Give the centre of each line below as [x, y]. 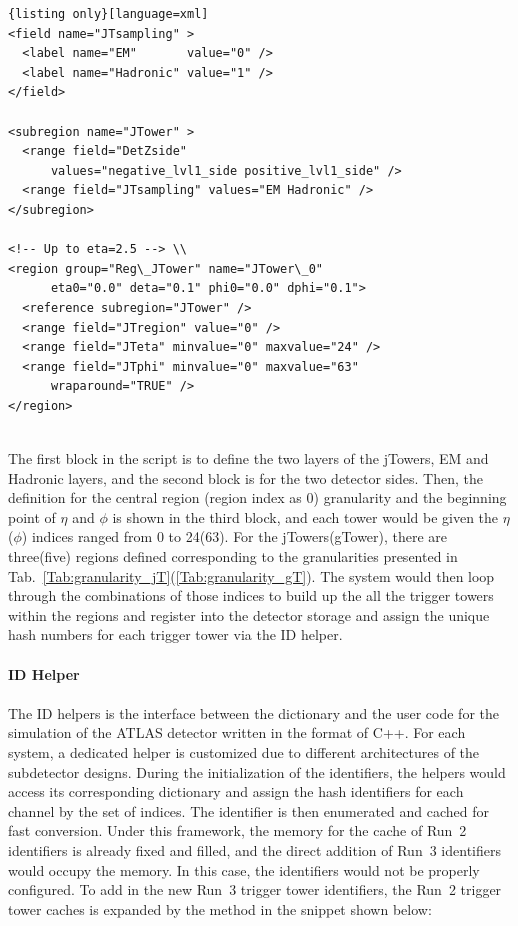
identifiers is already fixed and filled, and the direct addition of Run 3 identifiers [254, 849]
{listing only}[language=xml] [108, 14]
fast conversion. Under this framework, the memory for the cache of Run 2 [237, 830]
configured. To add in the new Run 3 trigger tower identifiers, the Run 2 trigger [255, 889]
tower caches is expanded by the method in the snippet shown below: [220, 908]
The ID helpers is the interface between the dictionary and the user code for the [253, 712]
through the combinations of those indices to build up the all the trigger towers [251, 595]
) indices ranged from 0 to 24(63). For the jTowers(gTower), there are [234, 536]
